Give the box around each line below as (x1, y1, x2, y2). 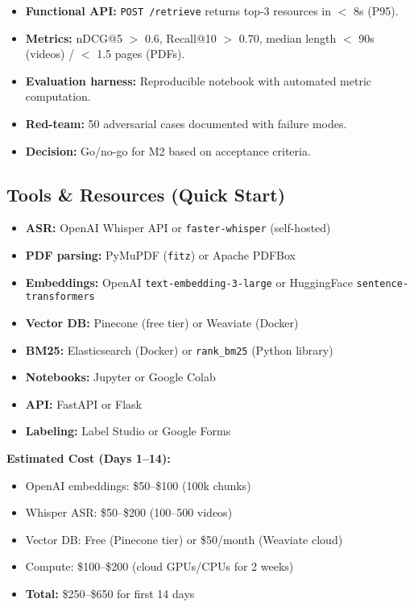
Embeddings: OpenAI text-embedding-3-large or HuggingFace (25, 273, 353, 290)
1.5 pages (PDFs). (97, 45, 185, 62)
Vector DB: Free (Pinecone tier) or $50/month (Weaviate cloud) (25, 530, 343, 547)
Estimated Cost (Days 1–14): (6, 450, 171, 467)
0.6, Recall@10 (144, 29, 217, 46)
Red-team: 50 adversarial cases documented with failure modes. (25, 115, 347, 132)
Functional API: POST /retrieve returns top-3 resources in (25, 2, 332, 19)
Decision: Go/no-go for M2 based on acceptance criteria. (25, 142, 311, 159)
